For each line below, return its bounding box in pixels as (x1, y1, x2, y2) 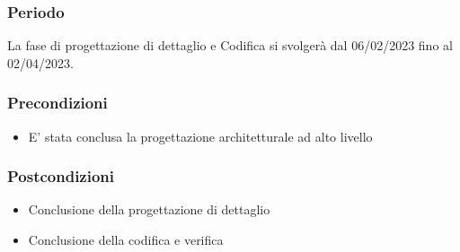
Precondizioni (7, 91, 108, 114)
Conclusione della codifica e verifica (28, 230, 224, 249)
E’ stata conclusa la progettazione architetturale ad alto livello (28, 126, 373, 145)
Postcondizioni (7, 165, 115, 187)
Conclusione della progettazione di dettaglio (28, 200, 270, 219)
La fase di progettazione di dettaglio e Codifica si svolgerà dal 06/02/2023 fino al (7, 36, 453, 55)
